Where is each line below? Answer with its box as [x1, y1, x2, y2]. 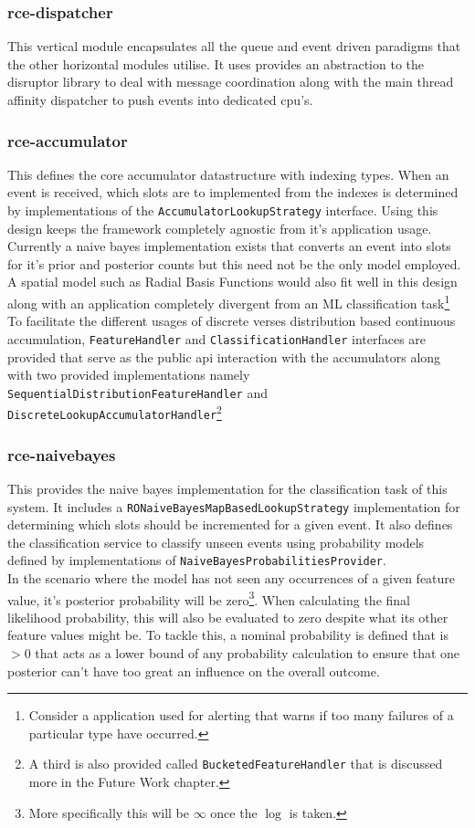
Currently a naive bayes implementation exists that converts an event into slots [7, 236, 451, 256]
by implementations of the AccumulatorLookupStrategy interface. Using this [7, 201, 438, 219]
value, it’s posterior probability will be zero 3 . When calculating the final [7, 587, 410, 609]
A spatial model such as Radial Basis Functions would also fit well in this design [7, 272, 458, 291]
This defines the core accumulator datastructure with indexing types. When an [7, 164, 449, 183]
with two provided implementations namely [7, 365, 250, 384]
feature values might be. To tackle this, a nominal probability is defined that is [7, 625, 449, 645]
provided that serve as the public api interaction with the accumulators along [7, 347, 441, 366]
